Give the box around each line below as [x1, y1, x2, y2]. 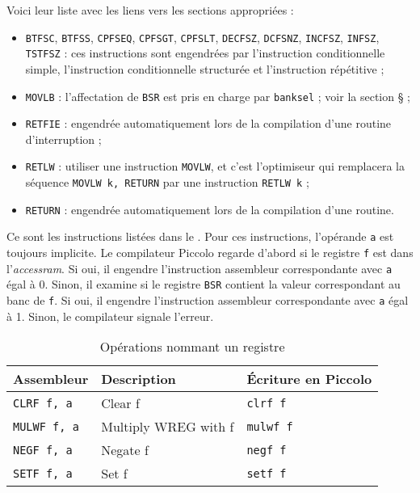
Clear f [101, 394, 140, 413]
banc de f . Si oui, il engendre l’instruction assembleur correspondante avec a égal [6, 292, 409, 308]
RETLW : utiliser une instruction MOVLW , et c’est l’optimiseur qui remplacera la [25, 158, 405, 175]
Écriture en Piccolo [246, 369, 372, 389]
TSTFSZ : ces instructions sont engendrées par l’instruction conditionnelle [25, 44, 385, 61]
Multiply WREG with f [101, 417, 234, 436]
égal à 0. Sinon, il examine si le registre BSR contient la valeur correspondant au [6, 276, 401, 293]
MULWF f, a [13, 419, 79, 433]
